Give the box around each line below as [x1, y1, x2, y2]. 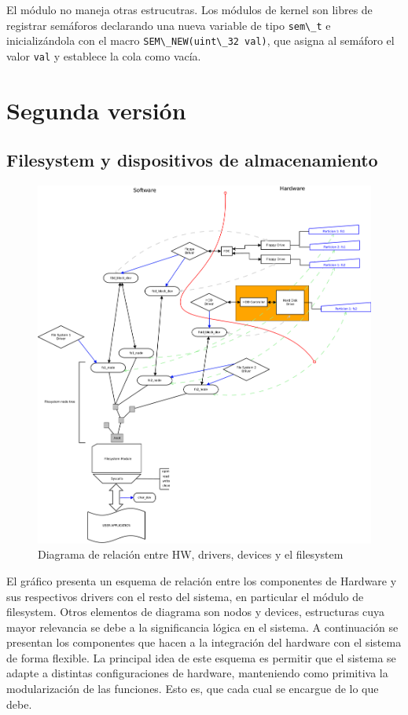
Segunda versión [6, 93, 186, 126]
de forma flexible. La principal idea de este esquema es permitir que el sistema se [6, 649, 396, 665]
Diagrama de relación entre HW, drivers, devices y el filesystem [38, 546, 344, 563]
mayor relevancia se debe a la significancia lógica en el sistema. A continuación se [6, 618, 399, 635]
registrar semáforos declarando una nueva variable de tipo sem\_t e [6, 16, 331, 33]
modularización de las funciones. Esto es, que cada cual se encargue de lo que [6, 680, 379, 697]
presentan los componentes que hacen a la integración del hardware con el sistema [6, 634, 402, 651]
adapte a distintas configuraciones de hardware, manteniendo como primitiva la [6, 665, 388, 681]
